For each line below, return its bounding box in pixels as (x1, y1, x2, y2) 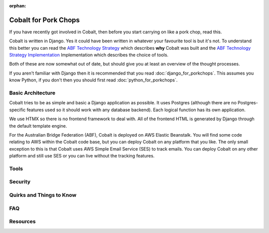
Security (9, 178, 31, 185)
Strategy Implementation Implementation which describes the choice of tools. (9, 52, 169, 58)
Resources (9, 218, 36, 225)
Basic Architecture (9, 89, 56, 96)
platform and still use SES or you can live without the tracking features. (9, 153, 155, 159)
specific (9, 107, 26, 113)
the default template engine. (9, 123, 67, 129)
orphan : (9, 3, 26, 8)
